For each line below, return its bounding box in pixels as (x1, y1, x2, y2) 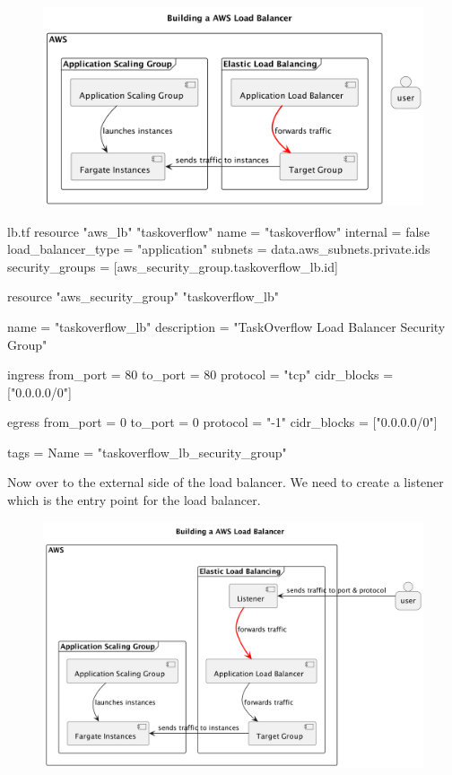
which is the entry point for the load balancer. (7, 491, 261, 509)
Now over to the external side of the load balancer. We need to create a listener (7, 473, 444, 492)
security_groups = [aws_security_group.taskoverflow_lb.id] (7, 257, 338, 275)
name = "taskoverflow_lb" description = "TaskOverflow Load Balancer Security (7, 317, 446, 335)
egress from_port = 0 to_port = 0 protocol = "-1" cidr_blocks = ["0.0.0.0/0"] (7, 413, 438, 431)
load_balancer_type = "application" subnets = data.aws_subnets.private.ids (7, 239, 430, 258)
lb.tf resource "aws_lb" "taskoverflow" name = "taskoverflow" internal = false (7, 222, 430, 240)
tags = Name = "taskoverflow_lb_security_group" (7, 442, 287, 461)
